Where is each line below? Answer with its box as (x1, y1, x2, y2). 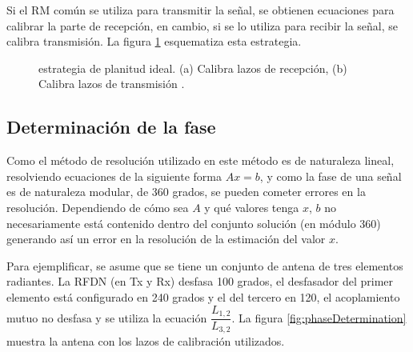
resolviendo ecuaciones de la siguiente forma (6, 167, 223, 184)
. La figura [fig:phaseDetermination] (231, 309, 407, 326)
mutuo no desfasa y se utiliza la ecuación (6, 309, 207, 326)
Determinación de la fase (6, 114, 216, 139)
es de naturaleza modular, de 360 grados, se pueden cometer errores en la (6, 183, 366, 200)
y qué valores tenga (204, 198, 299, 215)
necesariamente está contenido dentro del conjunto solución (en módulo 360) (6, 214, 381, 231)
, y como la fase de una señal (259, 167, 402, 184)
